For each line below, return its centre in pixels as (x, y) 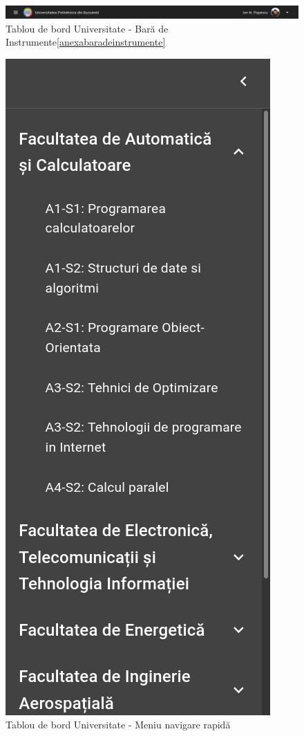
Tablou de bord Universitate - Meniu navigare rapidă (118, 725)
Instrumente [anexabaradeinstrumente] (86, 42)
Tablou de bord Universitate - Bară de (87, 28)
